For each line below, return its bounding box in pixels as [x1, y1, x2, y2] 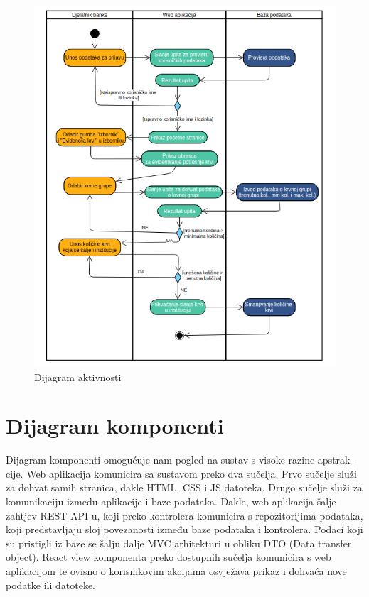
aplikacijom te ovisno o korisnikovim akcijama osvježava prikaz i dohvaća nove [6, 564, 347, 578]
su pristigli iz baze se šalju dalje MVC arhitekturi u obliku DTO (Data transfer [6, 535, 352, 550]
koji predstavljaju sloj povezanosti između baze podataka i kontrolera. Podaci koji [6, 522, 363, 537]
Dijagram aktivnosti [34, 369, 122, 384]
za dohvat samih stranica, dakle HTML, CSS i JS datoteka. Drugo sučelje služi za [6, 480, 363, 495]
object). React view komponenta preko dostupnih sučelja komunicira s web [6, 549, 331, 564]
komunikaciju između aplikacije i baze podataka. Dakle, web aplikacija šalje [6, 494, 336, 509]
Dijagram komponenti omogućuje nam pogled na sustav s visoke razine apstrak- [6, 452, 354, 467]
